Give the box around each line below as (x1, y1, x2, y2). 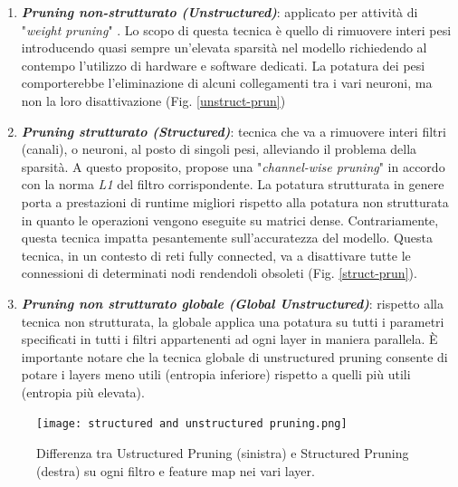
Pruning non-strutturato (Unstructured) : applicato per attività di (21, 3, 418, 21)
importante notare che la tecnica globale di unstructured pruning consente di (21, 347, 448, 366)
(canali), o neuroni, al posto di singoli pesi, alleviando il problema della (21, 139, 417, 158)
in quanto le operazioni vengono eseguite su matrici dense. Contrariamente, (21, 210, 439, 229)
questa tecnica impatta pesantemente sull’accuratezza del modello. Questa (21, 228, 433, 247)
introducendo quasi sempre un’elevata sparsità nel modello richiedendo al (21, 38, 427, 57)
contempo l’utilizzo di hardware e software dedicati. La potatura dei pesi (21, 55, 425, 74)
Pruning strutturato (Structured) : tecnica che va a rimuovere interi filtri (21, 121, 446, 140)
